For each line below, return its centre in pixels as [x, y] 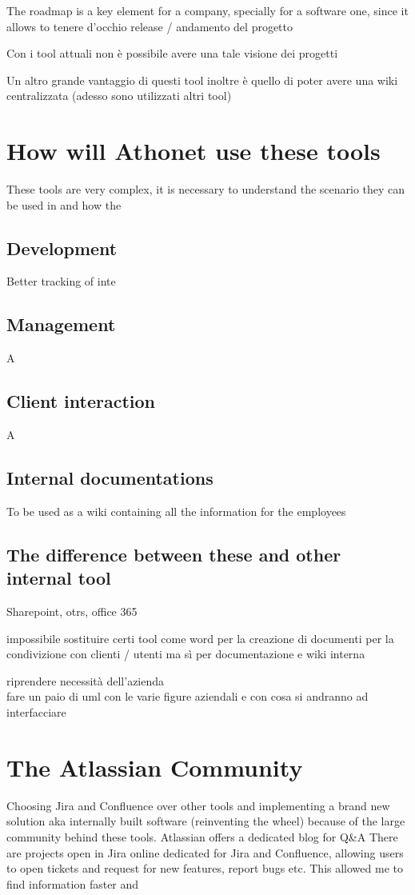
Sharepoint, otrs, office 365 [72, 611]
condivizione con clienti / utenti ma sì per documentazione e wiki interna [186, 654]
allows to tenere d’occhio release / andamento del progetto [150, 26]
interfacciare [36, 712]
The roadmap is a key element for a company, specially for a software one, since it [207, 10]
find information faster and [73, 883]
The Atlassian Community [155, 767]
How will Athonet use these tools [194, 151]
